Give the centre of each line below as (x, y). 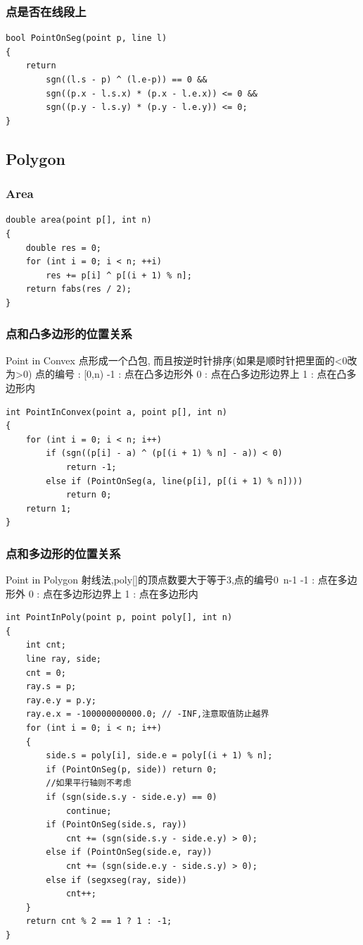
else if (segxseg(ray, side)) (116, 880)
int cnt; (46, 645)
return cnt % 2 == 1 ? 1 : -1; (99, 921)
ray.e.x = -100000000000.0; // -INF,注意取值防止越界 (147, 714)
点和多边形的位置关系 (63, 553)
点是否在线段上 (46, 11)
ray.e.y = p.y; (61, 700)
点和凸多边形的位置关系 (69, 334)
